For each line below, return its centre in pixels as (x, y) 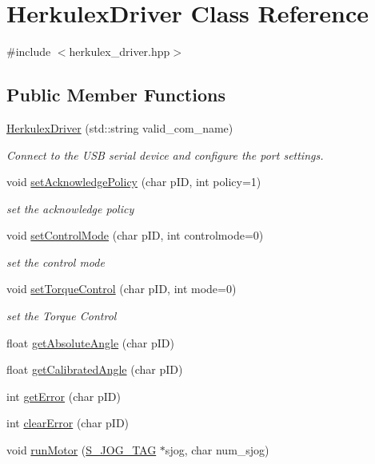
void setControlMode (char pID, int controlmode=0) (135, 235)
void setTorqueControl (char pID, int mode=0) (122, 289)
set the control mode (56, 262)
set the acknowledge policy (70, 208)
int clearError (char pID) (68, 423)
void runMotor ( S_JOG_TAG (82, 450)
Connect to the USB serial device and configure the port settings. (165, 155)
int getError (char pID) (64, 396)
